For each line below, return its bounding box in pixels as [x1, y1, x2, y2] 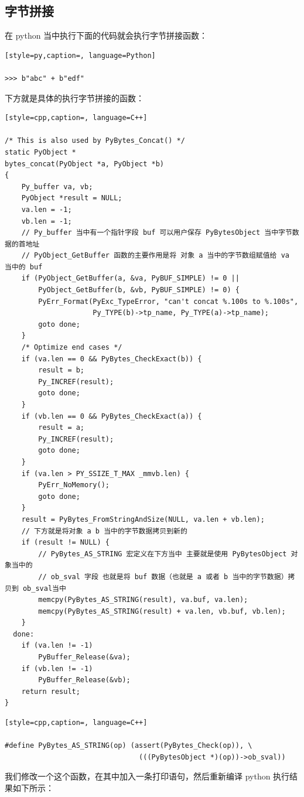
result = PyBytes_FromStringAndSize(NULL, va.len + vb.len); [21, 515, 265, 524]
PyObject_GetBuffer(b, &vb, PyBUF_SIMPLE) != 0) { [38, 286, 240, 295]
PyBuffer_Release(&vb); [38, 676, 131, 685]
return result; [21, 687, 80, 696]
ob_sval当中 [22, 584, 66, 593]
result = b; [38, 366, 85, 375]
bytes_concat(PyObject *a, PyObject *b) [5, 159, 165, 168]
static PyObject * [5, 148, 76, 156]
